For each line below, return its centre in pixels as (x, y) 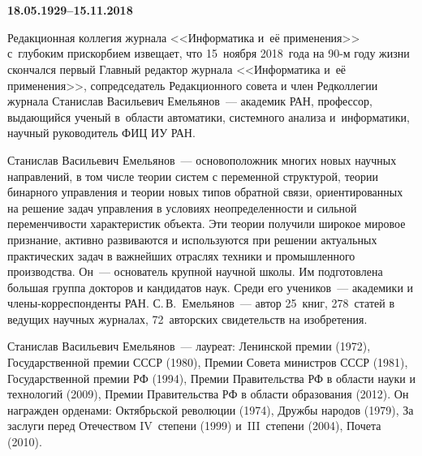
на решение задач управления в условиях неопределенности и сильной (182, 207)
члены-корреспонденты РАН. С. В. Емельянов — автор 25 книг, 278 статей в (201, 303)
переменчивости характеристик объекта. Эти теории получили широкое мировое (207, 224)
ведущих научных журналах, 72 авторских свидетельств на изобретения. (187, 318)
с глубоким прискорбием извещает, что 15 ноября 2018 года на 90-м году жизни (209, 53)
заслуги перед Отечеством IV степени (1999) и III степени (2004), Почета (194, 426)
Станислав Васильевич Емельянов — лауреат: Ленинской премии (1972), (189, 346)
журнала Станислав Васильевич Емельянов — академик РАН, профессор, (190, 101)
